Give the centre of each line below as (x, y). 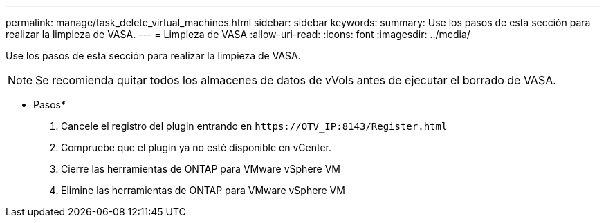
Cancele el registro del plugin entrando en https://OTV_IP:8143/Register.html (254, 126)
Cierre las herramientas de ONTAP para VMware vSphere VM (201, 169)
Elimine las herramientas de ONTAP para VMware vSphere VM (203, 190)
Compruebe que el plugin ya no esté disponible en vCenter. (196, 147)
